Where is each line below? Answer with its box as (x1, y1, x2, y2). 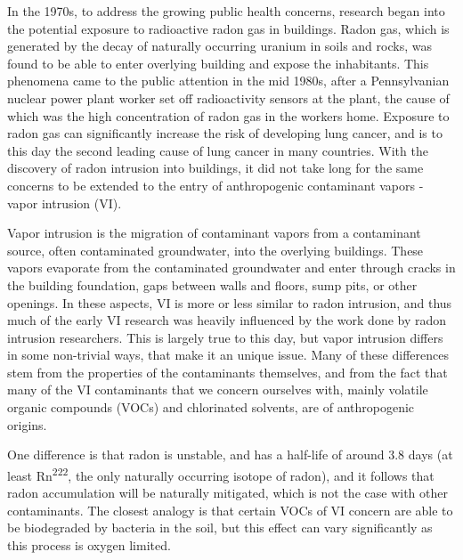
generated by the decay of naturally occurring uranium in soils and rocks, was (7, 37, 432, 55)
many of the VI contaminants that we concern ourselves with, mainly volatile (7, 380, 428, 399)
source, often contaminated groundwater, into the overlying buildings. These (7, 240, 424, 259)
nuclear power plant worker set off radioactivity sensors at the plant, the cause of (7, 88, 450, 107)
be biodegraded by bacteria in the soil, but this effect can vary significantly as (7, 518, 433, 537)
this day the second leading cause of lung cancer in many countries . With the (7, 141, 428, 159)
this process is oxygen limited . (7, 535, 171, 554)
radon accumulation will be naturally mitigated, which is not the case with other (7, 483, 448, 502)
